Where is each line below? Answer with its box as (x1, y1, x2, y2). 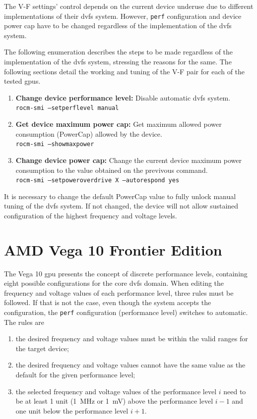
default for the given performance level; (15, 369, 135, 380)
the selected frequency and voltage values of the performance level (15, 386, 217, 396)
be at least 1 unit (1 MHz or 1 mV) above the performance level (15, 396, 213, 406)
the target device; (15, 343, 69, 353)
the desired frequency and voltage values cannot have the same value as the (15, 360, 246, 370)
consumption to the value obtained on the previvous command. (15, 164, 208, 175)
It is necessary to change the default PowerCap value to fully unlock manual (4, 191, 236, 201)
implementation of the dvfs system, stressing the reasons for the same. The (4, 56, 232, 67)
